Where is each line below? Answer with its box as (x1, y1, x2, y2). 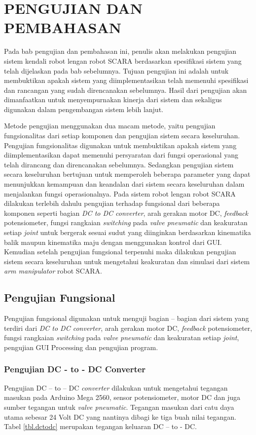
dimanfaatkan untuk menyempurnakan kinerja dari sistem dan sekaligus (4, 94, 222, 105)
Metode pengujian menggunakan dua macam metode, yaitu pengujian (4, 120, 216, 131)
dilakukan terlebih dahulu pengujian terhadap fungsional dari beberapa (4, 198, 220, 208)
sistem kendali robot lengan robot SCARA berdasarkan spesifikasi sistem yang (4, 55, 242, 66)
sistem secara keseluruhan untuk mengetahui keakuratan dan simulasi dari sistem (4, 256, 250, 266)
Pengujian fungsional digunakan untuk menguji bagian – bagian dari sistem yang (4, 313, 249, 323)
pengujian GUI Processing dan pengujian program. (4, 342, 158, 352)
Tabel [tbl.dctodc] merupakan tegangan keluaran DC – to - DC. (4, 421, 197, 432)
